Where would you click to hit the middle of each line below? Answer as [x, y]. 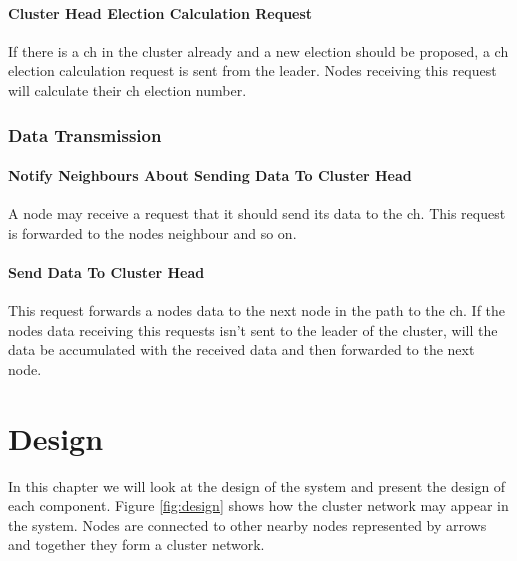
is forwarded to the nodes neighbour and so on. [152, 232]
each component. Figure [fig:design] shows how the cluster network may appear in [258, 505]
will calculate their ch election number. [127, 89]
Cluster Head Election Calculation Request [160, 12]
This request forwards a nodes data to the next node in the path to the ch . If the [257, 310]
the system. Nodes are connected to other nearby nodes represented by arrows [247, 524]
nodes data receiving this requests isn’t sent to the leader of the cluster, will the [253, 329]
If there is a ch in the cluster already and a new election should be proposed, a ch [258, 50]
